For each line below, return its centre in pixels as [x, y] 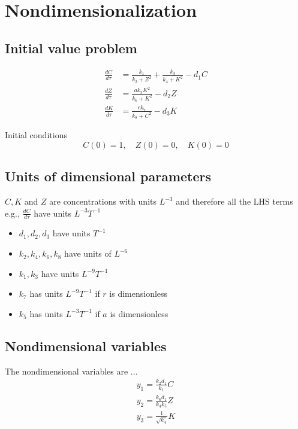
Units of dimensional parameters [108, 176]
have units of [88, 253]
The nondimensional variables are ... [71, 371]
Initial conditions [36, 135]
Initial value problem [71, 48]
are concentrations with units [103, 201]
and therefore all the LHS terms [234, 201]
